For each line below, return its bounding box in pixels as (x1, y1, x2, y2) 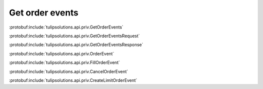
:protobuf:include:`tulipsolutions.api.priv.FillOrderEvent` (9, 59, 120, 65)
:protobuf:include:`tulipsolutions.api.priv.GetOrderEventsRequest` (9, 33, 140, 39)
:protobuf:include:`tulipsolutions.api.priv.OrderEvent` (9, 51, 114, 57)
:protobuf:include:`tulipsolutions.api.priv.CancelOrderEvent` (9, 68, 129, 74)
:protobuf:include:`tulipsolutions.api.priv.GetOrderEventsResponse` (9, 42, 144, 48)
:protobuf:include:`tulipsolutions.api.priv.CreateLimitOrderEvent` (9, 77, 137, 83)
